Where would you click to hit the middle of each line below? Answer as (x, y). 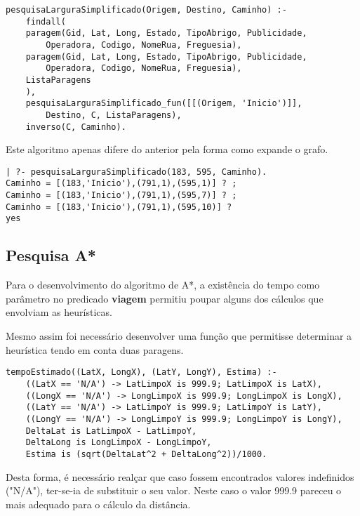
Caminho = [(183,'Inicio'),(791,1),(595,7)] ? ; (121, 196)
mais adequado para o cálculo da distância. (98, 504)
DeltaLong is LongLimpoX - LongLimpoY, (119, 443)
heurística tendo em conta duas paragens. (95, 349)
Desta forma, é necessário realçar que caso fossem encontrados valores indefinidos (180, 476)
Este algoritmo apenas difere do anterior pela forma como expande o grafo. (167, 149)
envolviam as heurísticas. (59, 312)
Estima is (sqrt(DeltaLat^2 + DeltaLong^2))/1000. (146, 454)
